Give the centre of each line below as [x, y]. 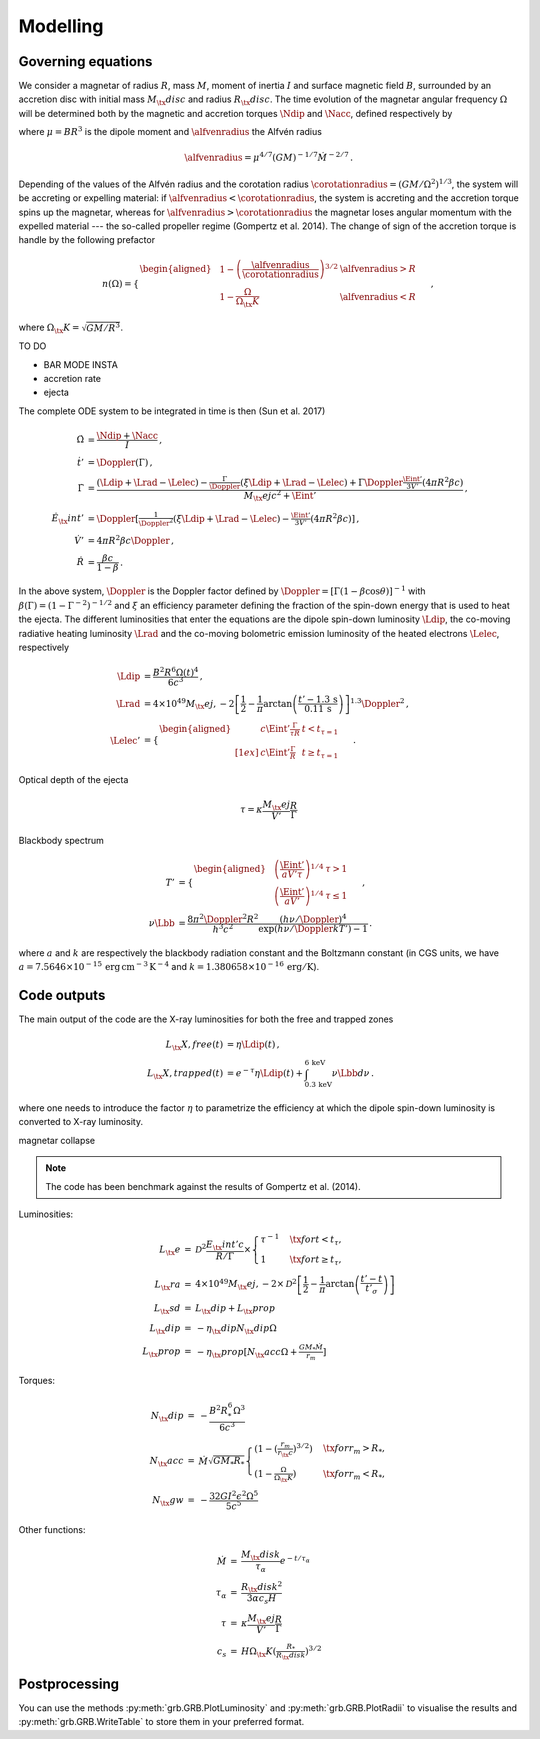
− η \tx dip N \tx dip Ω [236, 1329]
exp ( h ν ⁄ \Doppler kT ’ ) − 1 [313, 928]
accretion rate [72, 378]
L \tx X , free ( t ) [194, 1045]
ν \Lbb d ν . [353, 1073]
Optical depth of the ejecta [73, 780]
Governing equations [85, 61]
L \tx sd [167, 1309]
